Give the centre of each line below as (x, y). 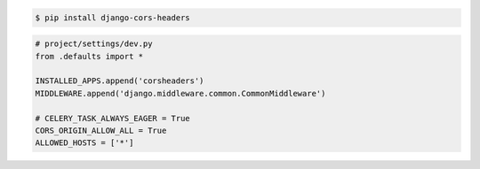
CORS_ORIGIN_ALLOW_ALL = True (101, 130)
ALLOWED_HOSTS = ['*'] (84, 143)
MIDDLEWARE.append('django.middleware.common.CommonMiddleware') (180, 93)
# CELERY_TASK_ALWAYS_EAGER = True (112, 118)
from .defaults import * (89, 56)
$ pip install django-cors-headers (112, 17)
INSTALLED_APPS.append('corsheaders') (120, 81)
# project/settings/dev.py (94, 44)
